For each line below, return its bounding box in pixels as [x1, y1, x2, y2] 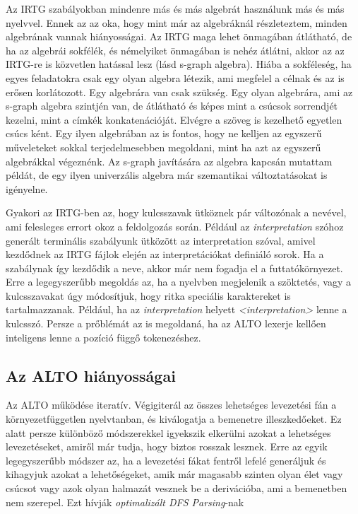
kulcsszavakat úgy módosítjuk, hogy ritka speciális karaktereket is [6, 288, 291, 303]
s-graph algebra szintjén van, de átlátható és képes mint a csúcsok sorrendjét [6, 98, 338, 113]
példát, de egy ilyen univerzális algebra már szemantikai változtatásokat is [6, 168, 328, 182]
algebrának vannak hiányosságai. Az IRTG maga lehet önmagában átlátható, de [6, 29, 352, 44]
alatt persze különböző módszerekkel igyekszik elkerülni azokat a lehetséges [6, 425, 331, 440]
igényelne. [6, 181, 48, 196]
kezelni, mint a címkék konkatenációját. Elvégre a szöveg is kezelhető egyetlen [6, 112, 342, 127]
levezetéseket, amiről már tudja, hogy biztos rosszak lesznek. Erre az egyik [6, 439, 328, 454]
